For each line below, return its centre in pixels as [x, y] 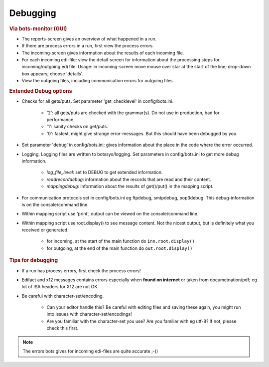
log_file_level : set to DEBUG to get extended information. [105, 173]
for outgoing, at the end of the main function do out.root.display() [120, 248]
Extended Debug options [41, 91]
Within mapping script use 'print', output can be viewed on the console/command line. [110, 214]
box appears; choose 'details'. [53, 74]
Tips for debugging [34, 260]
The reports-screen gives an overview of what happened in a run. [89, 39]
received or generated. [45, 230]
